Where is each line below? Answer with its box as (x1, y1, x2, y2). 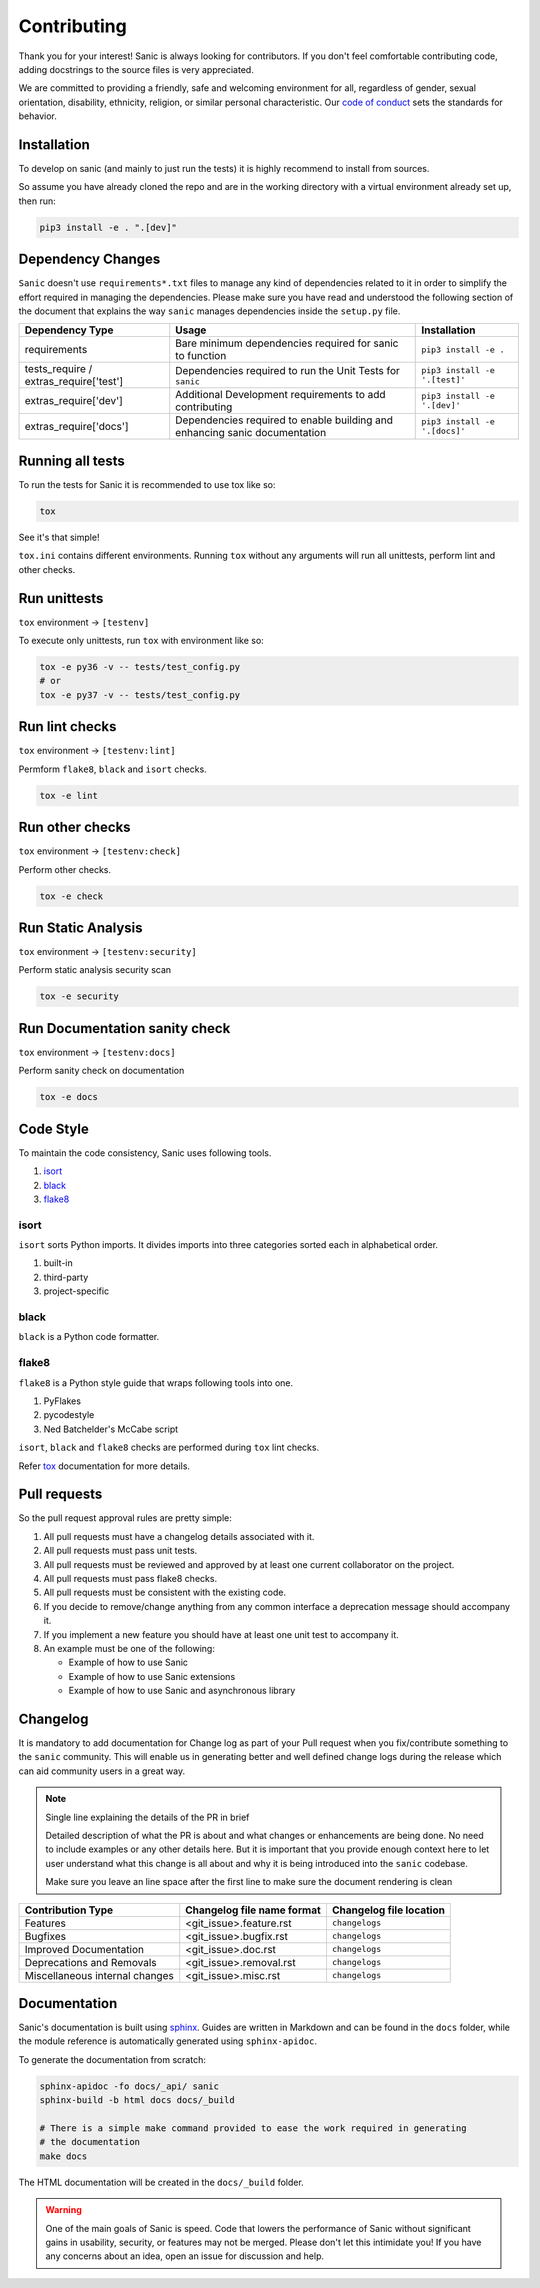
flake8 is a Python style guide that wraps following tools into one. (18, 1376, 294, 1389)
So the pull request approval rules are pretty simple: (18, 1512, 232, 1524)
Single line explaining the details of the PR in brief (45, 1811, 250, 1823)
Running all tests (18, 452, 125, 469)
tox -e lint (39, 790, 99, 801)
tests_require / (24, 362, 93, 376)
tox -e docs (39, 1091, 99, 1103)
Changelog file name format (185, 1903, 322, 1917)
